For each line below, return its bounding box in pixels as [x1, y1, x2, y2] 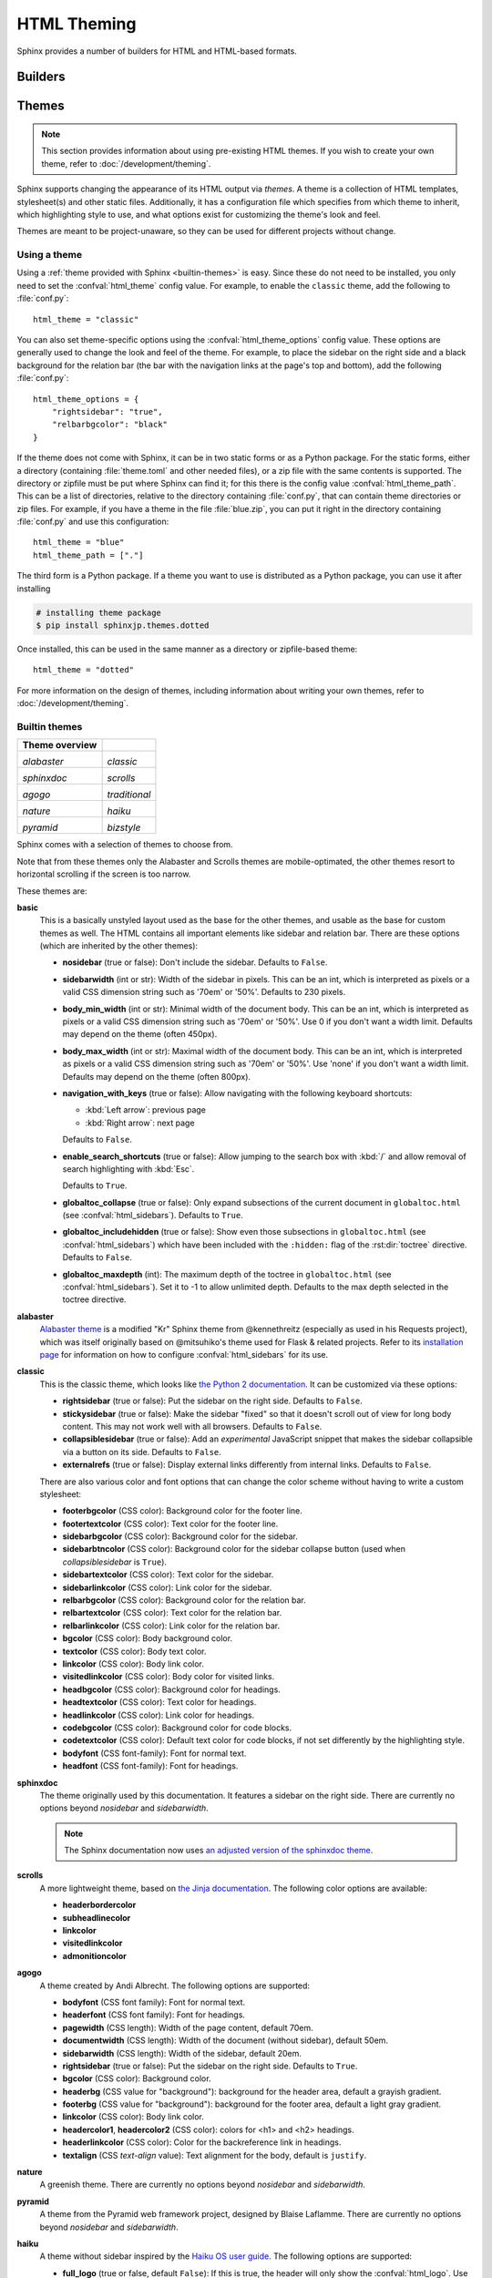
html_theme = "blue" [33, 538, 125, 548]
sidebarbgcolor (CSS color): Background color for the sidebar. [62, 1531, 298, 1542]
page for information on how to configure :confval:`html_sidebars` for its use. [39, 1349, 329, 1360]
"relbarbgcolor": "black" [51, 419, 169, 430]
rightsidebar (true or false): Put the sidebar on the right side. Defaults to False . [62, 1395, 364, 1407]
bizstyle [107, 821, 141, 834]
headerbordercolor [62, 1900, 137, 1911]
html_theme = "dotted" [33, 665, 135, 675]
